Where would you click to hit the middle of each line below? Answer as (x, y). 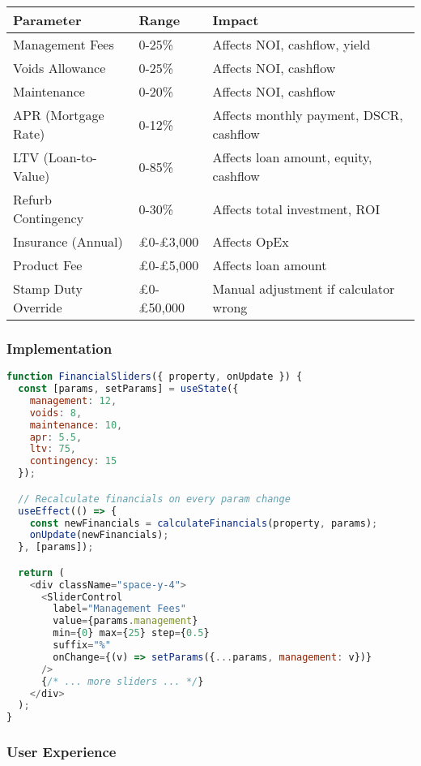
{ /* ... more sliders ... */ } (122, 681)
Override (38, 307)
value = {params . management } (125, 621)
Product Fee (48, 265)
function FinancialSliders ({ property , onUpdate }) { (155, 377)
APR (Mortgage (59, 115)
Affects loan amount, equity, (292, 157)
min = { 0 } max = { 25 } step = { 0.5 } (131, 633)
